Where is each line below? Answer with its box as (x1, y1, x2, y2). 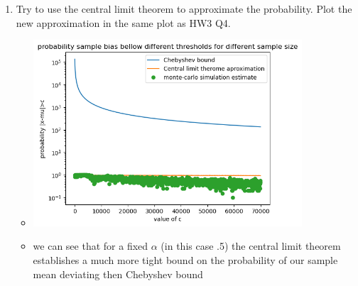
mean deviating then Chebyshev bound (33, 266, 203, 281)
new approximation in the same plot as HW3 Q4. (16, 15, 231, 30)
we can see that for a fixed (33, 238, 148, 253)
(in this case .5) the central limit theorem (161, 238, 341, 253)
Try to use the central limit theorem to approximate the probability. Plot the (16, 1, 352, 16)
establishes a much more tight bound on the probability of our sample (33, 252, 338, 267)
